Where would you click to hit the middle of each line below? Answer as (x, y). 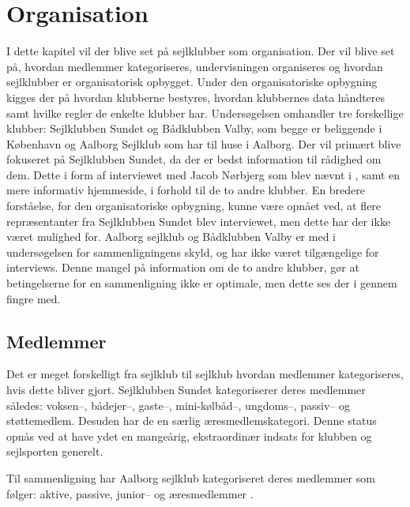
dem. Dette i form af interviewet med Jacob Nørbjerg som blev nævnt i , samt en (203, 174)
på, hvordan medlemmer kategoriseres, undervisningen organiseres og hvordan (195, 66)
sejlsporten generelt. (55, 451)
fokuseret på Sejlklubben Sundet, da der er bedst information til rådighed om (194, 159)
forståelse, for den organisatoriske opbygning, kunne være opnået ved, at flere (194, 206)
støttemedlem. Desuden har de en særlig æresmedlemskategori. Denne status (192, 421)
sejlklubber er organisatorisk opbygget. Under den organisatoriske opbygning (192, 82)
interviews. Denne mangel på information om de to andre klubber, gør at (183, 267)
